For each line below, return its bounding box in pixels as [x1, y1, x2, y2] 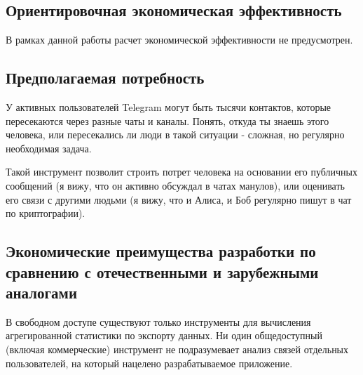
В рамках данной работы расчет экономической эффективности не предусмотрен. [6, 32, 353, 47]
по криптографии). [6, 206, 85, 221]
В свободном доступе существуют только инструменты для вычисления [6, 314, 311, 329]
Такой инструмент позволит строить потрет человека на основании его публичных [6, 164, 357, 179]
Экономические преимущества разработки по [6, 240, 316, 262]
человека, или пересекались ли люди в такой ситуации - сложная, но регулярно [6, 127, 345, 142]
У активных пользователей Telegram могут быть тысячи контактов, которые [6, 100, 331, 114]
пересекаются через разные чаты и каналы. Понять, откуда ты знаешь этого [6, 113, 329, 128]
